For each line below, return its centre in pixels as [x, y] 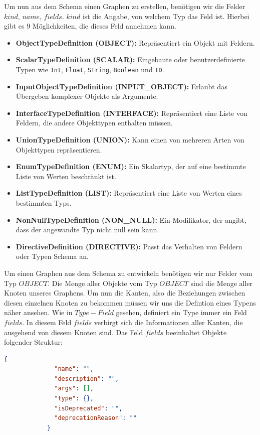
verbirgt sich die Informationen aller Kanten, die [168, 322]
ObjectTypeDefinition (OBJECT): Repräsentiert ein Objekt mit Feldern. [135, 42]
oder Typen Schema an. [52, 256]
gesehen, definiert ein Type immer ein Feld [181, 312]
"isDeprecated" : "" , [88, 408]
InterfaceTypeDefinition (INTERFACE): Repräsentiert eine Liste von [132, 113]
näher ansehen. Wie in [38, 312]
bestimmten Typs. [44, 202]
